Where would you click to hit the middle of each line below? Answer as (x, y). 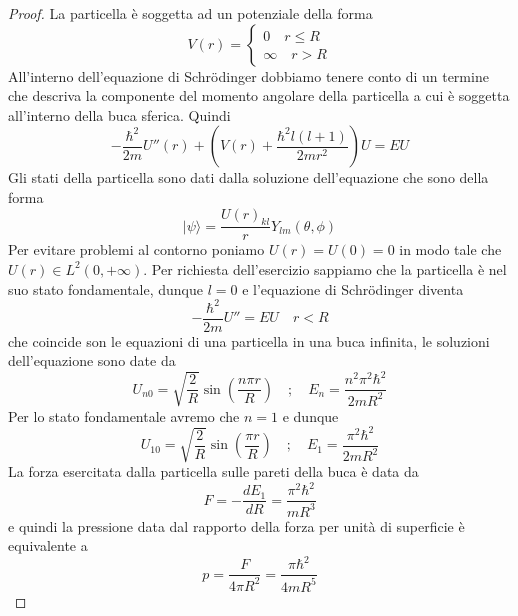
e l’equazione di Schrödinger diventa (353, 288)
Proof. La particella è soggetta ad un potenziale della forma (190, 13)
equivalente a (48, 545)
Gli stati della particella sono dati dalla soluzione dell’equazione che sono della (248, 177)
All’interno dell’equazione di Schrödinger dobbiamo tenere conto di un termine (248, 75)
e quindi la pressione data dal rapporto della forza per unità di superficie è (236, 525)
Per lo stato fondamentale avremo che (124, 415)
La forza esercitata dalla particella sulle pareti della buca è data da (213, 471)
